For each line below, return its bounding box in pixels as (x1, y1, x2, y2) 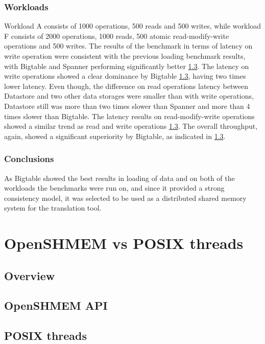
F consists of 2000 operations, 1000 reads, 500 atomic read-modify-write (4, 30, 229, 41)
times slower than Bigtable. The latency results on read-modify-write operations (4, 110, 255, 121)
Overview (4, 267, 55, 283)
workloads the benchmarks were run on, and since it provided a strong (4, 182, 225, 193)
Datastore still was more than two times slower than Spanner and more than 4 (4, 100, 250, 111)
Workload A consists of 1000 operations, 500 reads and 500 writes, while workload (4, 20, 261, 31)
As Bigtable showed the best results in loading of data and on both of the (4, 172, 235, 183)
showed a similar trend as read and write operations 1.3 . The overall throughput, (4, 121, 258, 131)
